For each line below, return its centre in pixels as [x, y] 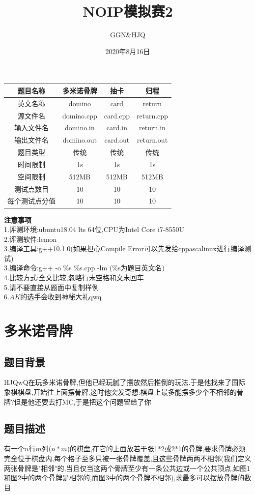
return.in [152, 128]
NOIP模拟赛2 [128, 11]
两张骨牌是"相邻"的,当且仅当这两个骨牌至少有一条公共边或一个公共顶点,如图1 [127, 468]
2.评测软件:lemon [30, 239]
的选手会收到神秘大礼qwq [61, 297]
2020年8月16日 [128, 51]
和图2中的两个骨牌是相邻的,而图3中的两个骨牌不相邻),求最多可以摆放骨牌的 [124, 478]
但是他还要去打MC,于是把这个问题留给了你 [83, 401]
